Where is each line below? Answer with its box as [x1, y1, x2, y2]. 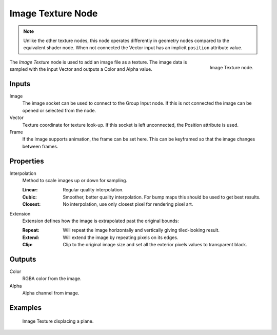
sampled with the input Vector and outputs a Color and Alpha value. [9, 66, 152, 72]
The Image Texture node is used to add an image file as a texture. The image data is [9, 59, 187, 65]
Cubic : [22, 194, 37, 200]
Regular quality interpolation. [63, 187, 124, 193]
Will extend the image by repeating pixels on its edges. [63, 234, 179, 241]
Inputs [9, 80, 31, 88]
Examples [9, 303, 42, 312]
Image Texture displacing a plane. [22, 318, 94, 324]
